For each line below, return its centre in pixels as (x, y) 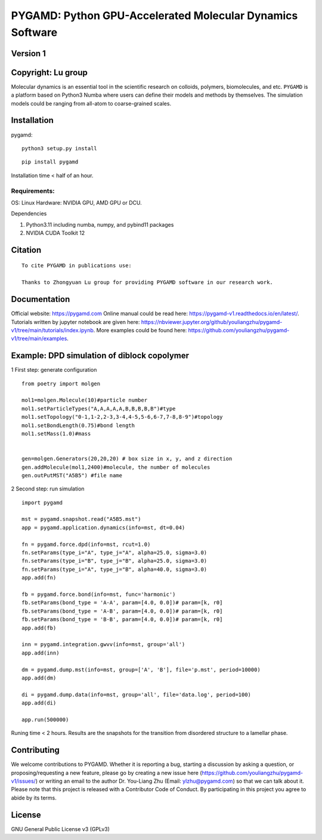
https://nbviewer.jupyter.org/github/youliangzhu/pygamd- (212, 322)
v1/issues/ (23, 781)
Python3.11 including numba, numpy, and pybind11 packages (100, 224)
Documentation (41, 299)
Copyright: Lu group (49, 72)
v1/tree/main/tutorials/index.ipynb (52, 330)
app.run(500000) (45, 719)
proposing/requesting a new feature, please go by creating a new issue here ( (106, 773)
